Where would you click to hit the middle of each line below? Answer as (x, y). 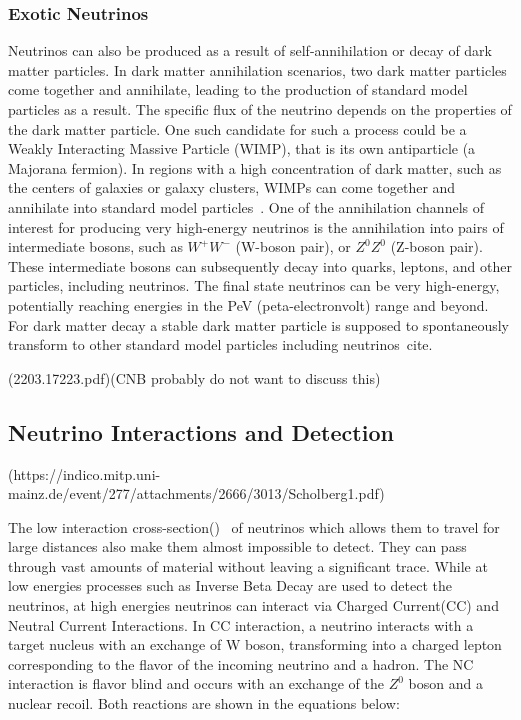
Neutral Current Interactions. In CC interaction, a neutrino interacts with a (241, 624)
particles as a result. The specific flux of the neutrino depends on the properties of (260, 109)
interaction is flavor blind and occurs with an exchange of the (196, 683)
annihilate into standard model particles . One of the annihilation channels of (246, 206)
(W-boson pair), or (293, 246)
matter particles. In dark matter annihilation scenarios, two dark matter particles (257, 69)
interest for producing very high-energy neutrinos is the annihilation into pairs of (256, 226)
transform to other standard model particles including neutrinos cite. (220, 344)
